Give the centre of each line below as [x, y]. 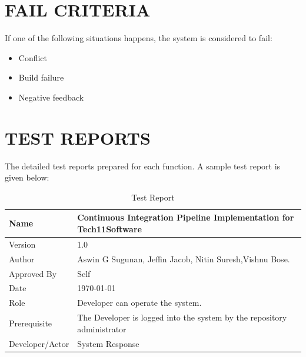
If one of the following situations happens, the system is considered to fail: [139, 38]
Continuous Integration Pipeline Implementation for [186, 217]
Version [22, 244]
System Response [108, 343]
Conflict [33, 57]
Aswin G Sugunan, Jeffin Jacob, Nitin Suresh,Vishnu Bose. [184, 258]
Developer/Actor [39, 343]
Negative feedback [51, 97]
